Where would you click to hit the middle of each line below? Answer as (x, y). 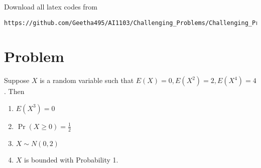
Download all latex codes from (51, 6)
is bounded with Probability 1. (71, 159)
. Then (14, 91)
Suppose (17, 80)
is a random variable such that (87, 80)
